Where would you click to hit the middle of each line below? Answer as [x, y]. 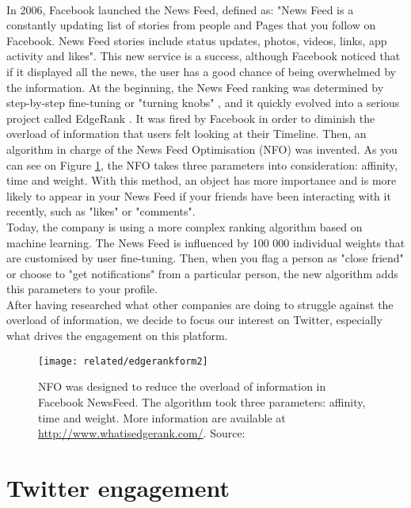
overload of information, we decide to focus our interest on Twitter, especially [194, 320]
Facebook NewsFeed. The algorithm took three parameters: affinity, [202, 401]
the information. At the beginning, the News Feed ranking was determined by [195, 87]
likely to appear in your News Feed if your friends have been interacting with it [199, 195]
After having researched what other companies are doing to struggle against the [200, 304]
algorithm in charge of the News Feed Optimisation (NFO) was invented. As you [202, 149]
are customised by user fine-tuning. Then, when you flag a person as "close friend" [205, 258]
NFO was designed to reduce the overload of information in [182, 386]
